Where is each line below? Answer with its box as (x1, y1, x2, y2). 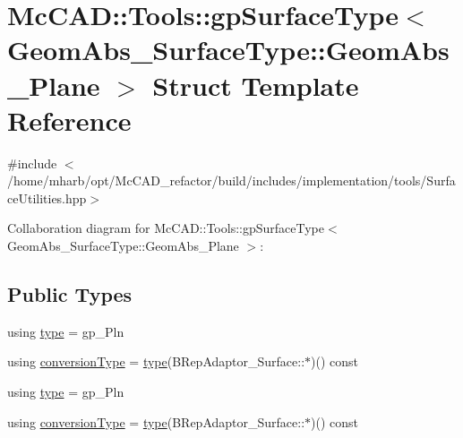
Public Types (7, 280, 133, 308)
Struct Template (152, 66, 359, 103)
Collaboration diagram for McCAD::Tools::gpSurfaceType (7, 219, 324, 237)
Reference (7, 101, 132, 138)
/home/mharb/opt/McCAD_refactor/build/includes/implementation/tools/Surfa (7, 171, 456, 190)
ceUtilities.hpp (7, 188, 87, 207)
